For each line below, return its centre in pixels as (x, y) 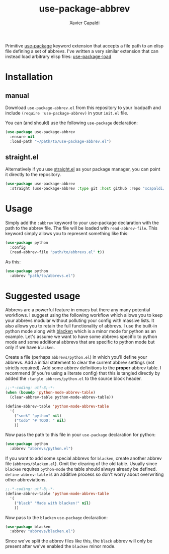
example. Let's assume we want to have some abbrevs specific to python (81, 337)
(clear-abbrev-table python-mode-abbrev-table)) (62, 397)
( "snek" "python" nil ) (38, 416)
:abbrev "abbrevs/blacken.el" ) (43, 531)
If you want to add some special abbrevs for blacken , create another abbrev (83, 458)
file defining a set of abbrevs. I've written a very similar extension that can (82, 51)
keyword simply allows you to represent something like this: (67, 234)
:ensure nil (22, 137)
